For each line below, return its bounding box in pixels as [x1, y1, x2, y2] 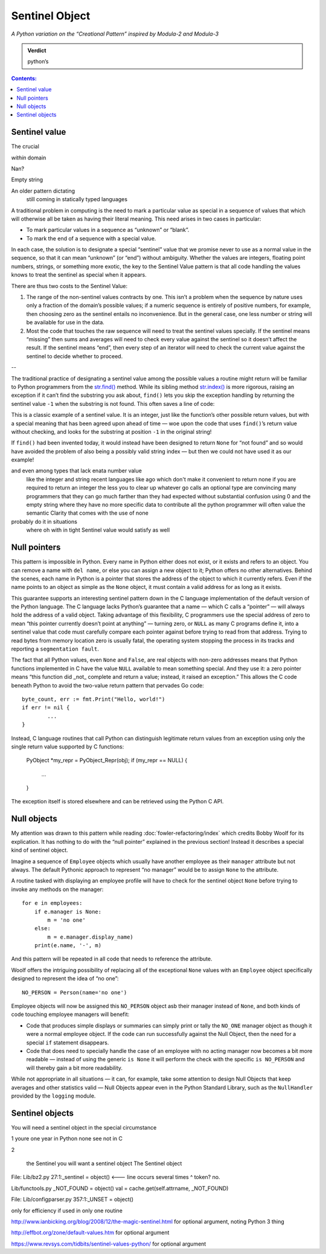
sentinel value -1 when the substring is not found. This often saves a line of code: [11, 400, 215, 407]
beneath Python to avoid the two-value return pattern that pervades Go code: [11, 681, 205, 689]
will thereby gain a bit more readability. [26, 1064, 123, 1072]
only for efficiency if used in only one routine [11, 1207, 123, 1214]
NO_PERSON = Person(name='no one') [22, 989, 127, 996]
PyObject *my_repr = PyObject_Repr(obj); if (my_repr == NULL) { [26, 757, 188, 764]
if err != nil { [22, 704, 70, 711]
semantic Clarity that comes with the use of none [26, 509, 149, 516]
